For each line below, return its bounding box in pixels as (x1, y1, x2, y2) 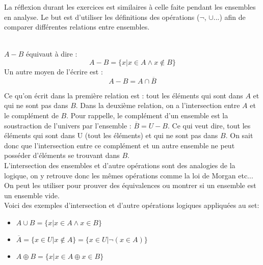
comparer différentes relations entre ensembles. (4, 21, 150, 32)
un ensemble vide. (4, 190, 60, 200)
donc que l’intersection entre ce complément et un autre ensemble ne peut (4, 140, 235, 150)
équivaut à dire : (25, 48, 77, 59)
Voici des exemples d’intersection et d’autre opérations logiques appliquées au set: (4, 200, 259, 210)
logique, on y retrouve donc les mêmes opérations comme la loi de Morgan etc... (4, 170, 253, 180)
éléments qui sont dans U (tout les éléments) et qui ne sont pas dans (4, 130, 218, 141)
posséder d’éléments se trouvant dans (4, 150, 120, 161)
